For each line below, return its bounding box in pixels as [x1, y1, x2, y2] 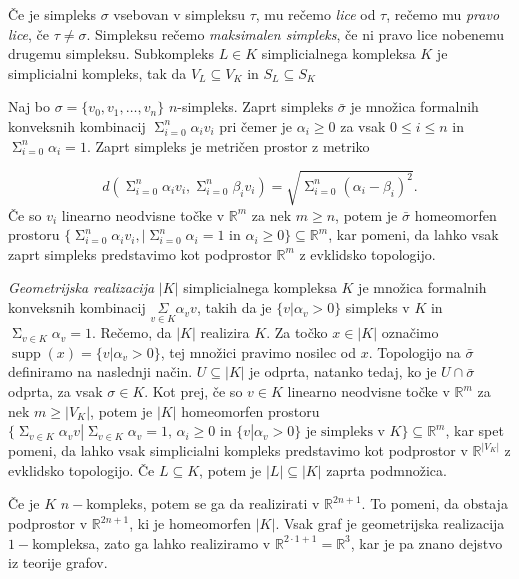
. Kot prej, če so [144, 381, 243, 402]
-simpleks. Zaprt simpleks [177, 96, 334, 117]
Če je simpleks [8, 4, 97, 24]
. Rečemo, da [91, 322, 172, 343]
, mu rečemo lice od [255, 4, 376, 24]
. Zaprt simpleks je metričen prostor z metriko [86, 135, 370, 156]
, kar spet [445, 420, 504, 441]
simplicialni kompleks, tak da [8, 62, 187, 83]
